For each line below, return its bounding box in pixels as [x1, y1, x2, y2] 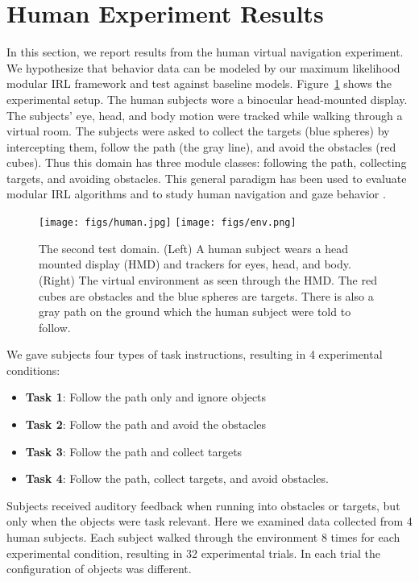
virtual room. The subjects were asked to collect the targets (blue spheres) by [6, 123, 390, 139]
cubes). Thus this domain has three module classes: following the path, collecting [6, 154, 407, 171]
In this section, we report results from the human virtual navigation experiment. [6, 44, 404, 60]
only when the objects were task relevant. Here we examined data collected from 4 [6, 513, 413, 530]
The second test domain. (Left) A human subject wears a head [39, 239, 348, 256]
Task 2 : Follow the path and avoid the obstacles [25, 416, 267, 433]
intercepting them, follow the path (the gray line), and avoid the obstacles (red [6, 138, 396, 155]
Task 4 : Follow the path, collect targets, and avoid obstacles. [25, 470, 329, 487]
